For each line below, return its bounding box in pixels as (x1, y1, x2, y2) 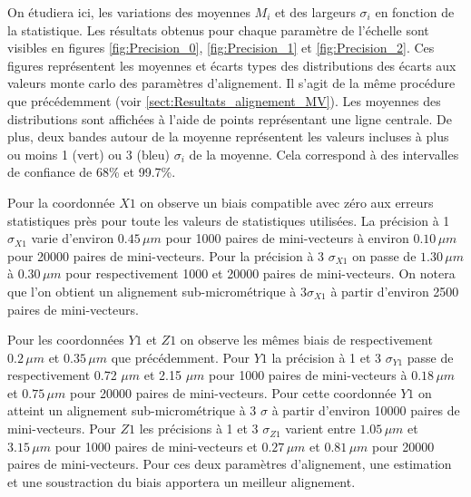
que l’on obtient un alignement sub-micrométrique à (7, 281, 297, 300)
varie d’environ (31, 229, 114, 248)
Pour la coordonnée (7, 192, 115, 211)
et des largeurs (275, 3, 356, 21)
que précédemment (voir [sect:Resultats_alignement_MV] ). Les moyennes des (7, 91, 441, 110)
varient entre (285, 419, 356, 438)
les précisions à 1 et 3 (139, 419, 259, 438)
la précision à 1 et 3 (271, 347, 382, 366)
